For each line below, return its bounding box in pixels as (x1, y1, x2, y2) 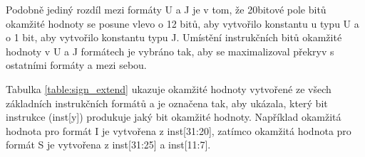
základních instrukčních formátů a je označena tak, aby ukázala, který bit (6, 95, 328, 110)
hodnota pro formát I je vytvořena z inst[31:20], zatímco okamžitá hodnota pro (6, 123, 351, 138)
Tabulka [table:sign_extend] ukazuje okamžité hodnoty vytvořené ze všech (6, 81, 331, 96)
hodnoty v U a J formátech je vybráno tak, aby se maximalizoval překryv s (6, 43, 334, 58)
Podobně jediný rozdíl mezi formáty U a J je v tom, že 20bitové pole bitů (6, 2, 327, 16)
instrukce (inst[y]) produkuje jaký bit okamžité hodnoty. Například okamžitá (6, 109, 341, 124)
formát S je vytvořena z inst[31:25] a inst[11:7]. (6, 137, 211, 152)
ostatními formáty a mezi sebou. (6, 58, 147, 72)
